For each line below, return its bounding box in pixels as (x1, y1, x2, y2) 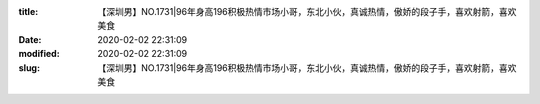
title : (18, 6, 39, 17)
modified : (18, 48, 60, 60)
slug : (18, 61, 40, 74)
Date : (18, 33, 42, 45)
